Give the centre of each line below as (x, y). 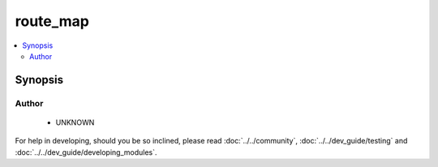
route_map (52, 21)
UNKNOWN (75, 122)
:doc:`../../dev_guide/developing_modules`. (86, 152)
